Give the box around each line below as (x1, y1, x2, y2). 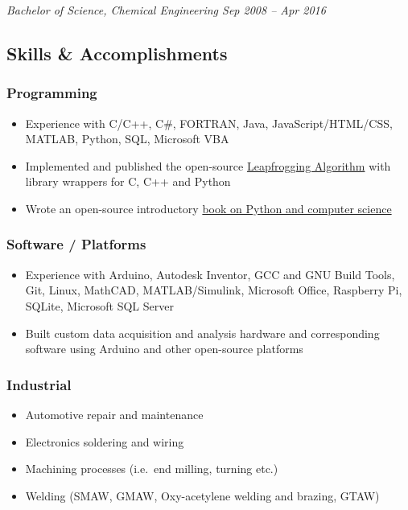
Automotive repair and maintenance (25, 405, 204, 422)
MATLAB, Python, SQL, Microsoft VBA (25, 130, 229, 147)
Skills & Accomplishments (6, 40, 228, 65)
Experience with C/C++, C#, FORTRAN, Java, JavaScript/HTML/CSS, (25, 114, 393, 131)
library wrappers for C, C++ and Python (25, 173, 231, 190)
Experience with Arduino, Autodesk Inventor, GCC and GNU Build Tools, (25, 265, 395, 282)
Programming (6, 83, 97, 103)
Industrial (6, 374, 72, 394)
